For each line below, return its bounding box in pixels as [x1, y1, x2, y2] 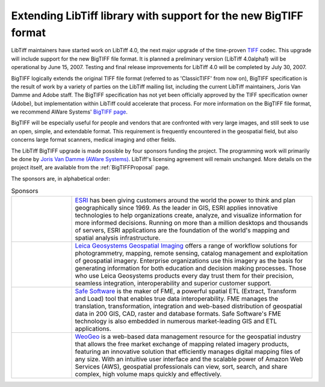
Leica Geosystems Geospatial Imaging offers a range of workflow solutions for [75, 241, 298, 249]
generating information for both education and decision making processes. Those [75, 264, 307, 272]
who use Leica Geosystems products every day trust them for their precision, [75, 271, 294, 279]
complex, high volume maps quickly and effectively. [75, 370, 222, 378]
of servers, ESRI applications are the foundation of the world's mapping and [75, 226, 290, 234]
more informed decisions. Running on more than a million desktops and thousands [75, 218, 308, 227]
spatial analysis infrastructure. [75, 233, 161, 242]
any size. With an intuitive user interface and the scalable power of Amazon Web [75, 355, 303, 363]
